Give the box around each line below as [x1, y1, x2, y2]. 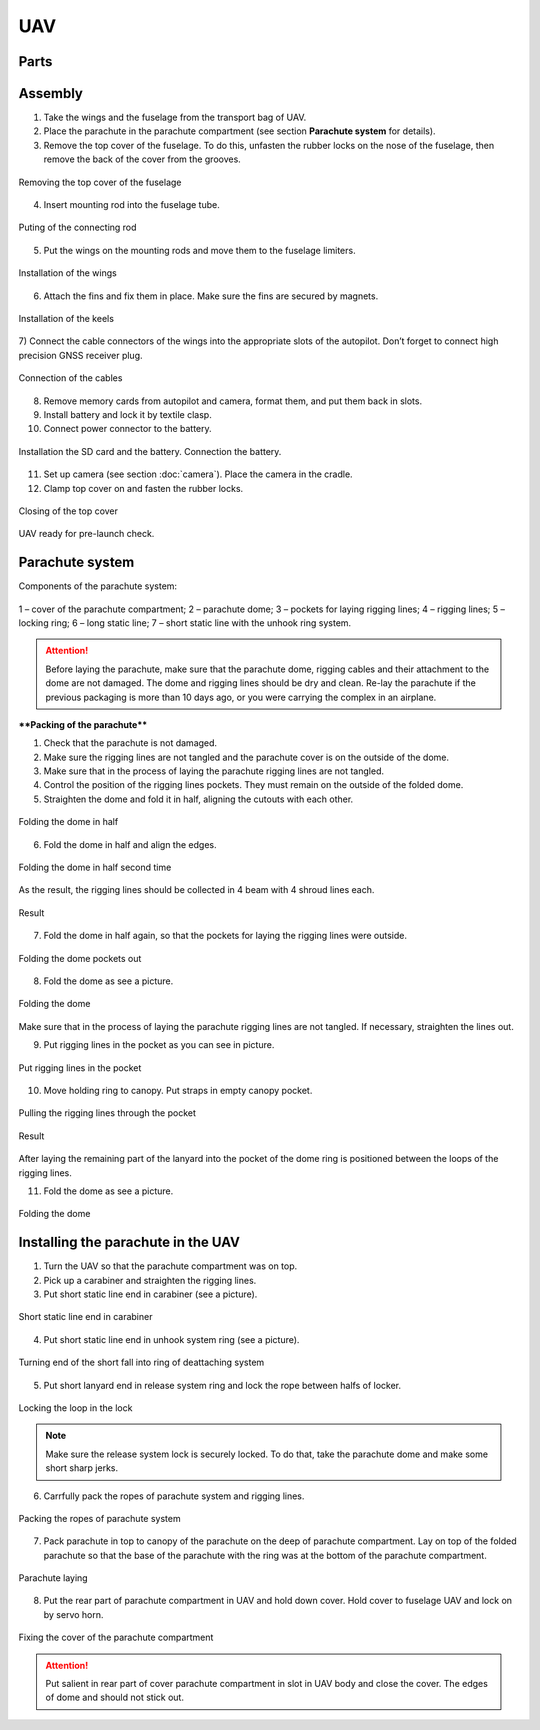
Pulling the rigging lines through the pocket [18, 1107, 197, 1119]
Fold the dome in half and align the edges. [43, 838, 217, 850]
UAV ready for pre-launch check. [18, 528, 155, 540]
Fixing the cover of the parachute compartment [18, 1631, 214, 1644]
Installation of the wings [18, 267, 117, 279]
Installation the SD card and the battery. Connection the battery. [18, 445, 282, 457]
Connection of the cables [18, 372, 123, 384]
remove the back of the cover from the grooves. [43, 153, 242, 165]
